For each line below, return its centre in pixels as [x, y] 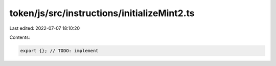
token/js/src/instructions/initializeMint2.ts [102, 13]
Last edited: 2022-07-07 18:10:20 [45, 28]
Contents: [20, 37]
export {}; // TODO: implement [60, 51]
